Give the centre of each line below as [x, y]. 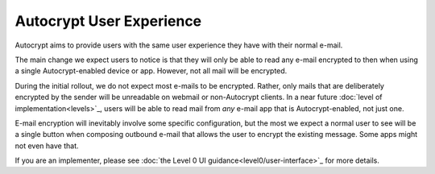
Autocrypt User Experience [108, 21]
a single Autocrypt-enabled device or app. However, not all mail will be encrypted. [151, 71]
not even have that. [47, 146]
